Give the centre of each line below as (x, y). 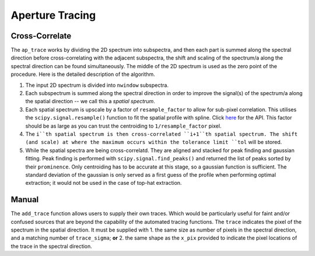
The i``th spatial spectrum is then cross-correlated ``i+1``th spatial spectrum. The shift (161, 134)
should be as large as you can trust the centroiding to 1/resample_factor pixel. (123, 126)
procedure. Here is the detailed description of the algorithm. (83, 74)
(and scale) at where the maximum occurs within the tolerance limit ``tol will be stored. (154, 142)
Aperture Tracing (53, 15)
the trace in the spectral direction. (52, 246)
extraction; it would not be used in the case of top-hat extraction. (104, 183)
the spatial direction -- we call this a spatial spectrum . (90, 101)
